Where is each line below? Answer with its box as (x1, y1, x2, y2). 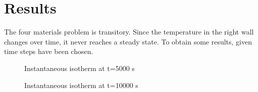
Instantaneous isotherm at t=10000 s (24, 79, 138, 90)
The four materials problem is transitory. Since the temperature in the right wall (4, 26, 254, 37)
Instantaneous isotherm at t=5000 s (24, 62, 135, 73)
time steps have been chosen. (4, 46, 93, 56)
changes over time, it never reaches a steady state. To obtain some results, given (4, 36, 252, 46)
